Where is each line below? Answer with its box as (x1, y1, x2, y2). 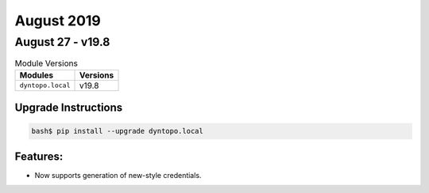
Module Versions (14, 58, 79, 69)
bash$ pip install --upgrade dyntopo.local (31, 127, 204, 136)
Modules (19, 70, 54, 81)
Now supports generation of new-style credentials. (34, 170, 202, 180)
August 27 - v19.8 (14, 35, 110, 49)
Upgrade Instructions (14, 101, 123, 115)
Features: (14, 149, 64, 163)
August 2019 (14, 12, 101, 29)
